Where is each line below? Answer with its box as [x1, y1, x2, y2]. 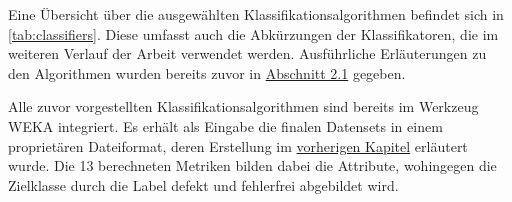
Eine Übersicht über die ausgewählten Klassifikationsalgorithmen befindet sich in [8, 4, 504, 24]
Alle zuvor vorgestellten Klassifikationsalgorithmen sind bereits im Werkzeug [8, 96, 479, 117]
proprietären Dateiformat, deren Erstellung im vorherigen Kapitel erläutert [8, 135, 468, 156]
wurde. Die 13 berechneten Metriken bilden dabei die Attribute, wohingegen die [8, 155, 497, 176]
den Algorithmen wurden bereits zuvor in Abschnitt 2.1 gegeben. [8, 62, 406, 83]
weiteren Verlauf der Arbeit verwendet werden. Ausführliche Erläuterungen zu [8, 43, 487, 64]
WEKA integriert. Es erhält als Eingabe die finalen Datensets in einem [8, 115, 443, 136]
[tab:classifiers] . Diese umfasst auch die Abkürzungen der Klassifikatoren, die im [8, 23, 499, 44]
